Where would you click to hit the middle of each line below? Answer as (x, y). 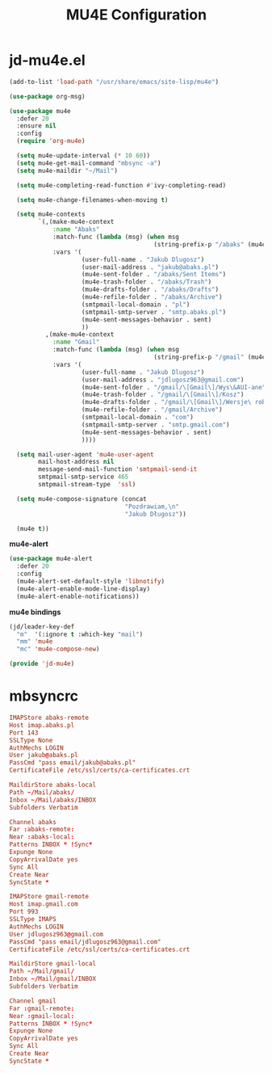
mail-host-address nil (76, 462)
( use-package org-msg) (47, 96)
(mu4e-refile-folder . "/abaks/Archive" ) (152, 297)
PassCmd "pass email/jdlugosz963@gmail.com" (85, 942)
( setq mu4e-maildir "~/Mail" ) (67, 170)
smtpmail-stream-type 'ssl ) (87, 485)
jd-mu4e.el (47, 60)
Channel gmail (33, 1001)
